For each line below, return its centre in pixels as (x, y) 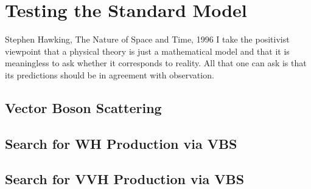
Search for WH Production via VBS (121, 143)
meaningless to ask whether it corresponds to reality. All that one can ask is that (156, 63)
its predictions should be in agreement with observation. (110, 74)
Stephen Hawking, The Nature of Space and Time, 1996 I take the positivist (147, 39)
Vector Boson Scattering (83, 107)
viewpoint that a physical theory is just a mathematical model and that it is (147, 51)
